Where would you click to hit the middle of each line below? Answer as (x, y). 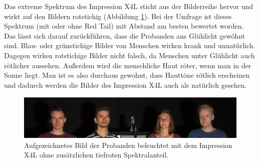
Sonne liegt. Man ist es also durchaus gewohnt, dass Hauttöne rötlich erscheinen (127, 75)
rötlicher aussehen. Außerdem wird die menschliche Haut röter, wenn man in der (128, 65)
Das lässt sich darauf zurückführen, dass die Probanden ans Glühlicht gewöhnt (125, 35)
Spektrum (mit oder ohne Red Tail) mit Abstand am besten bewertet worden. (124, 26)
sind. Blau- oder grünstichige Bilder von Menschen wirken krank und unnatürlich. (130, 45)
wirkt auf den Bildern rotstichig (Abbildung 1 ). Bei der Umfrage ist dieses (118, 16)
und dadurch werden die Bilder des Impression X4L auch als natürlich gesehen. (125, 85)
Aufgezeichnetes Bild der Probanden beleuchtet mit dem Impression (128, 145)
